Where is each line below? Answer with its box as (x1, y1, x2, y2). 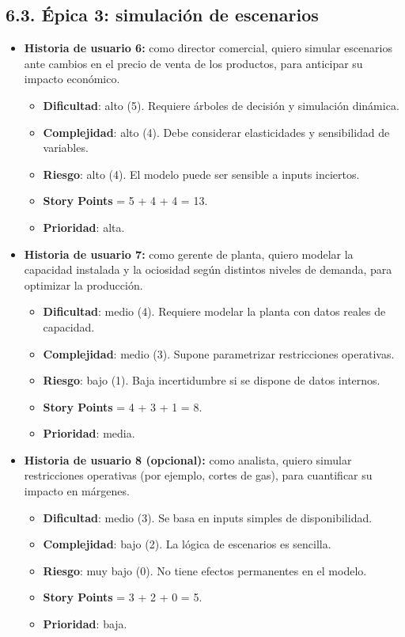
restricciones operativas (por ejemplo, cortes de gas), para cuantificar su (24, 467, 373, 483)
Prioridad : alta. (43, 218, 125, 235)
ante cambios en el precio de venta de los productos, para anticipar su (24, 55, 363, 71)
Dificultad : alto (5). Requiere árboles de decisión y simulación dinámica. (43, 97, 399, 113)
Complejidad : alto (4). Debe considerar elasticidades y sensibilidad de (43, 123, 390, 140)
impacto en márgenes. (24, 483, 130, 499)
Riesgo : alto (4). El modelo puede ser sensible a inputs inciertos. (43, 165, 360, 182)
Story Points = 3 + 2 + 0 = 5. (43, 589, 202, 605)
